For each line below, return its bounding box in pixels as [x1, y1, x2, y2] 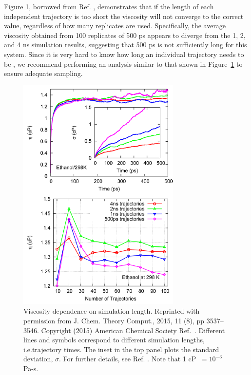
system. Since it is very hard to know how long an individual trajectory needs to [4, 49, 244, 59]
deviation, [23, 354, 53, 364]
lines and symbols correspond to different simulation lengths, [23, 335, 205, 345]
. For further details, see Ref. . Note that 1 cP [58, 354, 196, 364]
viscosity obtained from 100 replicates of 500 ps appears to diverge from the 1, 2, [4, 30, 246, 40]
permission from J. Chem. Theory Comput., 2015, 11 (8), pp [23, 315, 205, 325]
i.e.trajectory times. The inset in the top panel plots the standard [23, 344, 219, 354]
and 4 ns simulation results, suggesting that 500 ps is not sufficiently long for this [4, 39, 247, 50]
